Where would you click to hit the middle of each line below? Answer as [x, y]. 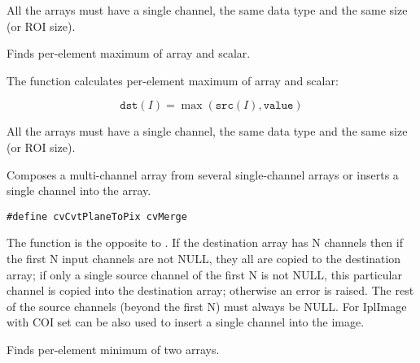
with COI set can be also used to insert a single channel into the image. [186, 322]
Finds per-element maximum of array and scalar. [129, 53]
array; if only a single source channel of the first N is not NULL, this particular [204, 274]
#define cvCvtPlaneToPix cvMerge [97, 216]
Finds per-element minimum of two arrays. [113, 349]
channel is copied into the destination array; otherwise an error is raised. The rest [210, 290]
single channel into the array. [79, 190]
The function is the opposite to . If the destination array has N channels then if [205, 242]
